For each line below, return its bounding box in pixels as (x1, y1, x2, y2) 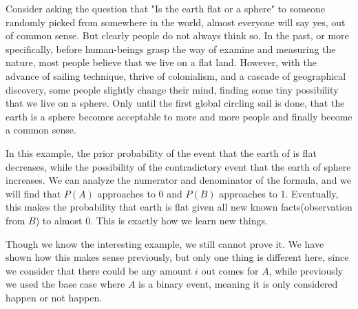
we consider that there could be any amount (6, 263, 192, 277)
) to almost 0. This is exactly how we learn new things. (35, 213, 268, 227)
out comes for (201, 263, 259, 277)
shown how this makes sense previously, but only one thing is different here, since (6, 250, 349, 264)
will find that (6, 186, 61, 200)
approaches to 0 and (97, 186, 182, 200)
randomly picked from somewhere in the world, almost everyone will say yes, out (6, 14, 346, 29)
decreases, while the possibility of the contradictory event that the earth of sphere (6, 159, 351, 173)
